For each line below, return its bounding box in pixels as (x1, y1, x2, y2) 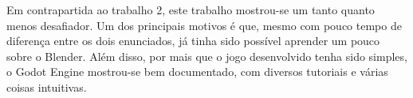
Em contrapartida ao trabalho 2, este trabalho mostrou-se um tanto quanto (6, 2, 375, 17)
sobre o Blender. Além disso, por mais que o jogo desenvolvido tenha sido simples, (6, 47, 407, 64)
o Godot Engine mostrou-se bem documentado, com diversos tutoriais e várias (6, 63, 388, 80)
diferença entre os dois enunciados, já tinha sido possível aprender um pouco (6, 32, 380, 49)
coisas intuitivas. (6, 78, 87, 95)
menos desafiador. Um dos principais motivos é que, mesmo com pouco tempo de (6, 17, 402, 33)
